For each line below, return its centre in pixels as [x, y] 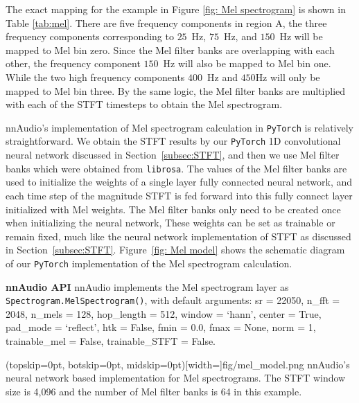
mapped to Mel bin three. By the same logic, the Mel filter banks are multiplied [176, 90]
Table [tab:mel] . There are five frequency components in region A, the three [166, 23]
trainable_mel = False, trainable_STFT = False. [111, 340]
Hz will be [301, 36]
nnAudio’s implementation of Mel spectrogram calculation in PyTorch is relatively [179, 127]
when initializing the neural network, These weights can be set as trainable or [170, 223]
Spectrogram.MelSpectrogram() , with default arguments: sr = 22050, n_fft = [173, 300]
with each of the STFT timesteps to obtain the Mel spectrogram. [144, 104]
